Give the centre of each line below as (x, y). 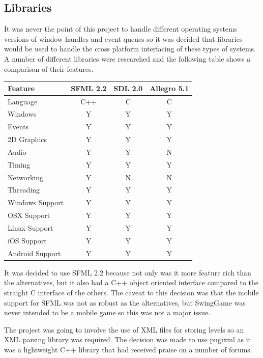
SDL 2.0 (128, 88)
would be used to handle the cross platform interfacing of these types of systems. (130, 49)
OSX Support (29, 215)
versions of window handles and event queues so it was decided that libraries (123, 38)
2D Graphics (27, 139)
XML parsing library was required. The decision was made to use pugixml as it (128, 339)
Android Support (34, 253)
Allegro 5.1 (169, 88)
